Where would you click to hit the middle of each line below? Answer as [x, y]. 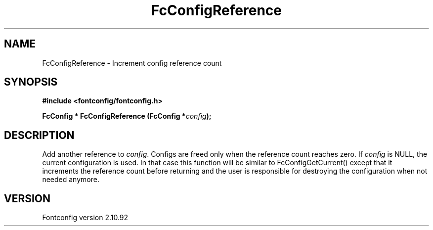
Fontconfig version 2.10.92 [85, 218]
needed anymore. [71, 180]
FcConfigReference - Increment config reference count [132, 63]
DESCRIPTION [39, 135]
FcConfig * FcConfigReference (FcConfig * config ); [127, 116]
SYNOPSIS [31, 82]
